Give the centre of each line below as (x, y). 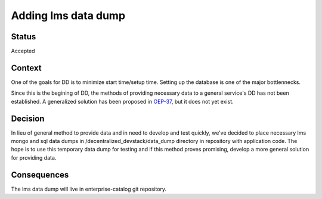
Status (24, 37)
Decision (28, 118)
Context (26, 68)
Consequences (40, 175)
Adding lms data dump (68, 15)
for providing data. (34, 157)
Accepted (23, 51)
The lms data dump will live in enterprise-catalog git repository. (89, 189)
